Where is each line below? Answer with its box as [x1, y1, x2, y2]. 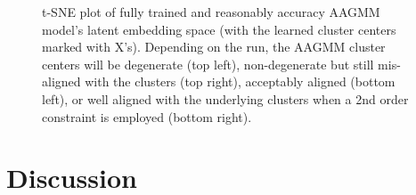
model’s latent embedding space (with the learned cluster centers [42, 20, 396, 38]
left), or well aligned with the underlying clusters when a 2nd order [42, 89, 409, 108]
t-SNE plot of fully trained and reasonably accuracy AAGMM [42, 3, 380, 20]
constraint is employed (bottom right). [42, 107, 252, 126]
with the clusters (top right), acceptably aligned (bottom [85, 72, 396, 91]
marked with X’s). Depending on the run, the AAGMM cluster [42, 37, 386, 56]
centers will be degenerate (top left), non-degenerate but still [42, 54, 374, 73]
